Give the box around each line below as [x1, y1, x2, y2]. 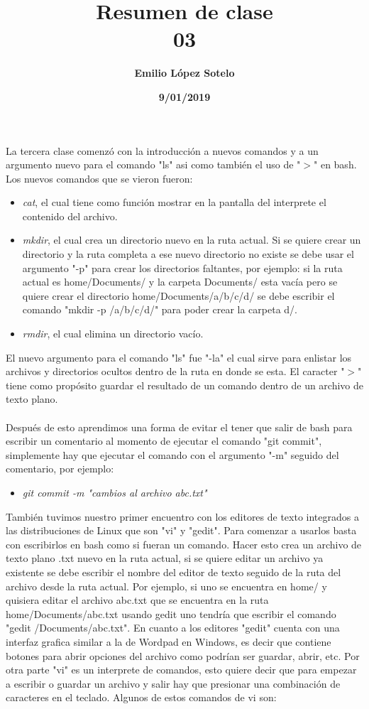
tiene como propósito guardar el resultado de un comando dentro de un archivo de [6, 377, 364, 392]
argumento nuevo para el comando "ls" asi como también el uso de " [6, 157, 301, 172]
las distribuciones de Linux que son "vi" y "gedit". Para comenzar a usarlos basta [6, 523, 357, 538]
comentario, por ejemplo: [6, 461, 114, 476]
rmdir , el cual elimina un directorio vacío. [22, 326, 204, 341]
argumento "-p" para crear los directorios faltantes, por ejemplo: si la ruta [22, 260, 343, 275]
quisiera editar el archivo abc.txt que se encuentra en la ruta [6, 592, 269, 607]
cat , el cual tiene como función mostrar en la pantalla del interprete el [22, 195, 326, 210]
